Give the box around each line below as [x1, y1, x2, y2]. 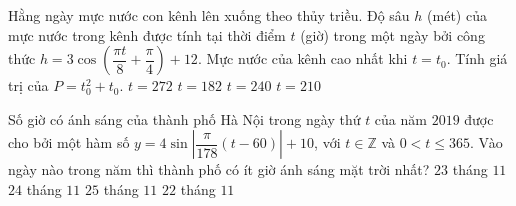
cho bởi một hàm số [8, 132, 130, 153]
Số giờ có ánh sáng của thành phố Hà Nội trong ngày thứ [8, 108, 361, 129]
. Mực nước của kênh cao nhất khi [197, 48, 408, 69]
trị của [8, 75, 49, 96]
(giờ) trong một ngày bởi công [300, 24, 485, 45]
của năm [374, 108, 427, 129]
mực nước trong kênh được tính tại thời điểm [8, 24, 286, 45]
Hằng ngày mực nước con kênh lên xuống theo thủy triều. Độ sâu [8, 5, 410, 25]
